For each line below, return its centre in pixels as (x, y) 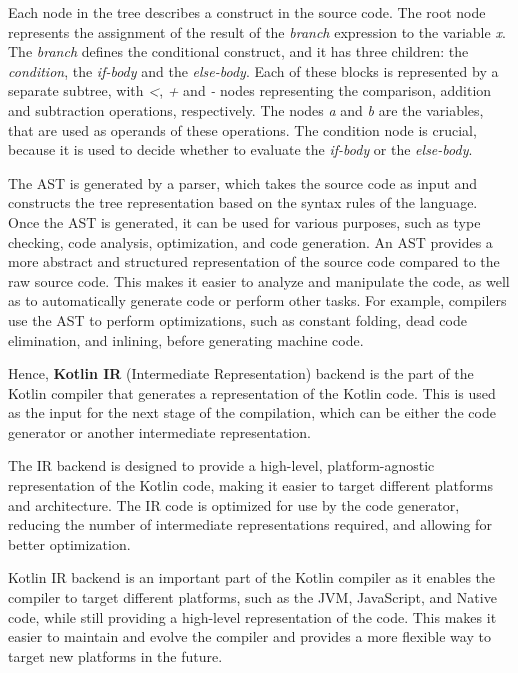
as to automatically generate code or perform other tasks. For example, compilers (257, 300)
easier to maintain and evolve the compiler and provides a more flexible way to (249, 636)
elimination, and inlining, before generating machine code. (186, 339)
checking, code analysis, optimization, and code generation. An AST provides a (250, 241)
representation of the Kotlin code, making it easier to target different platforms (251, 485)
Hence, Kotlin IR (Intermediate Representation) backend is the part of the (241, 373)
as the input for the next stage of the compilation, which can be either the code (252, 412)
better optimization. (69, 543)
